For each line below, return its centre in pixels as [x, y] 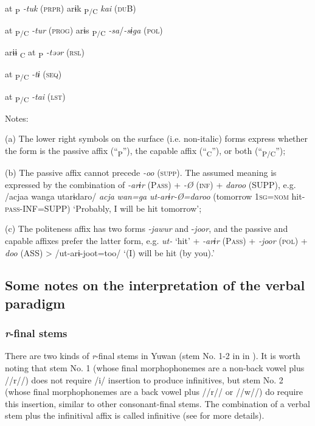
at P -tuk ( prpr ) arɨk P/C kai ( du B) [71, 9]
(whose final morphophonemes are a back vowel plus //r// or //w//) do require [154, 392]
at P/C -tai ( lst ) [35, 97]
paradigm [35, 303]
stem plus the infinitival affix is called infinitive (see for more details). [135, 415]
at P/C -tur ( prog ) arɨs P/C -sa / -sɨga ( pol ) [84, 31]
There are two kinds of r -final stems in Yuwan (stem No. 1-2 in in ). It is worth [153, 356]
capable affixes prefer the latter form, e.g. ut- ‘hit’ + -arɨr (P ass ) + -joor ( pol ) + [156, 240]
